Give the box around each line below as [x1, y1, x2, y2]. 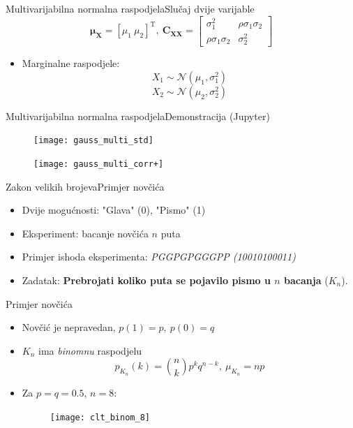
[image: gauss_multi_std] [33, 135, 153, 146]
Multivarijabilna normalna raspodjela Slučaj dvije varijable [6, 1, 255, 15]
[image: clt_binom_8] [50, 412, 150, 422]
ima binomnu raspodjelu [38, 343, 142, 357]
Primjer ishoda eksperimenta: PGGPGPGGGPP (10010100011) [22, 249, 296, 264]
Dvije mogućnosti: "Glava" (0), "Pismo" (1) [22, 202, 206, 217]
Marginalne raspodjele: [22, 56, 120, 71]
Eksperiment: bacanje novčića [22, 226, 149, 240]
